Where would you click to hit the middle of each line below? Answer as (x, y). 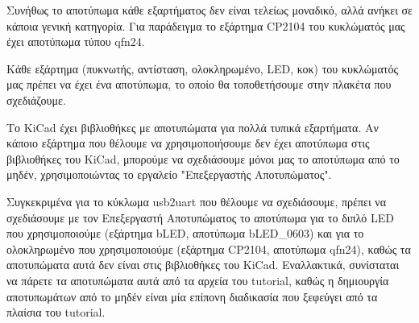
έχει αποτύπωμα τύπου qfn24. (76, 41)
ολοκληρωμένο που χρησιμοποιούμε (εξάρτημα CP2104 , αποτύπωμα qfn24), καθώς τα (209, 248)
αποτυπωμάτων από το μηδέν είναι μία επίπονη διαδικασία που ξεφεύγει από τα (192, 296)
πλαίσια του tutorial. (56, 312)
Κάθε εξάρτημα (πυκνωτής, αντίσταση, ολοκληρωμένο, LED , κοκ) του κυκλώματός (202, 68)
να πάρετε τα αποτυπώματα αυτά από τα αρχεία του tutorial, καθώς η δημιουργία (198, 280)
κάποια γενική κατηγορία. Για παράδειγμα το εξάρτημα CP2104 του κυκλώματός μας (206, 25)
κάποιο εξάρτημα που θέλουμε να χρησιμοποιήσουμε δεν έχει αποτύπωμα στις (188, 143)
